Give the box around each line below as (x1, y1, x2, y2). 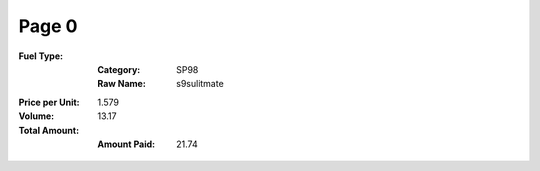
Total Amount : (18, 124, 80, 136)
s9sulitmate (176, 78, 224, 90)
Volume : (18, 110, 55, 122)
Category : (97, 63, 141, 75)
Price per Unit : (18, 96, 80, 108)
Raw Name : (97, 78, 147, 90)
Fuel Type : (18, 50, 64, 62)
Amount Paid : (97, 138, 156, 150)
